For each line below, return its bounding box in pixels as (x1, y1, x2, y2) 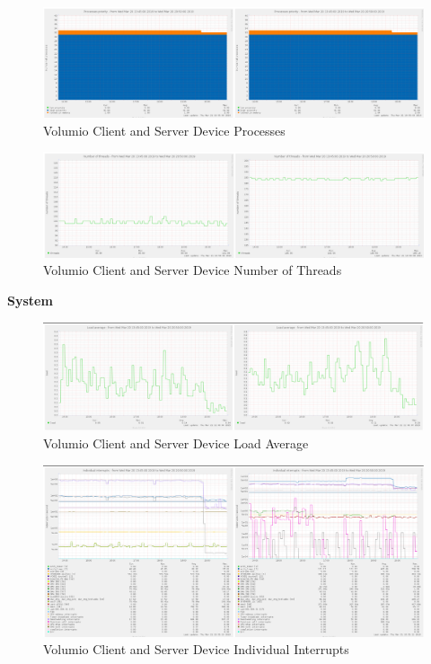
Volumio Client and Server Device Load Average (43, 434, 309, 453)
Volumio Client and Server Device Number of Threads (43, 261, 342, 279)
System (7, 290, 53, 309)
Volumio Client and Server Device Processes (43, 120, 286, 139)
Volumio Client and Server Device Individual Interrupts (43, 640, 349, 659)
